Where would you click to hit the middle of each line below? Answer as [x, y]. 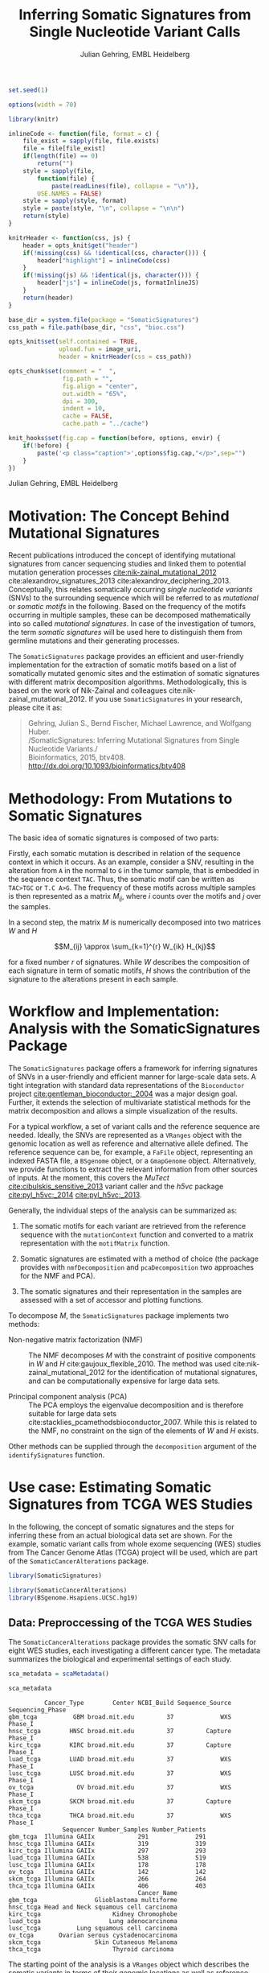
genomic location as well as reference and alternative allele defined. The [128, 1143]
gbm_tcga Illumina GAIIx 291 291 [107, 1837]
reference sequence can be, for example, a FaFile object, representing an [131, 1152]
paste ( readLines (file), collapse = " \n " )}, [125, 186]
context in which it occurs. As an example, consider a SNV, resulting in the [131, 862]
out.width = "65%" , [95, 393]
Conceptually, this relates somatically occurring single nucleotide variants [130, 590]
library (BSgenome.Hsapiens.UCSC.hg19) [73, 1598]
